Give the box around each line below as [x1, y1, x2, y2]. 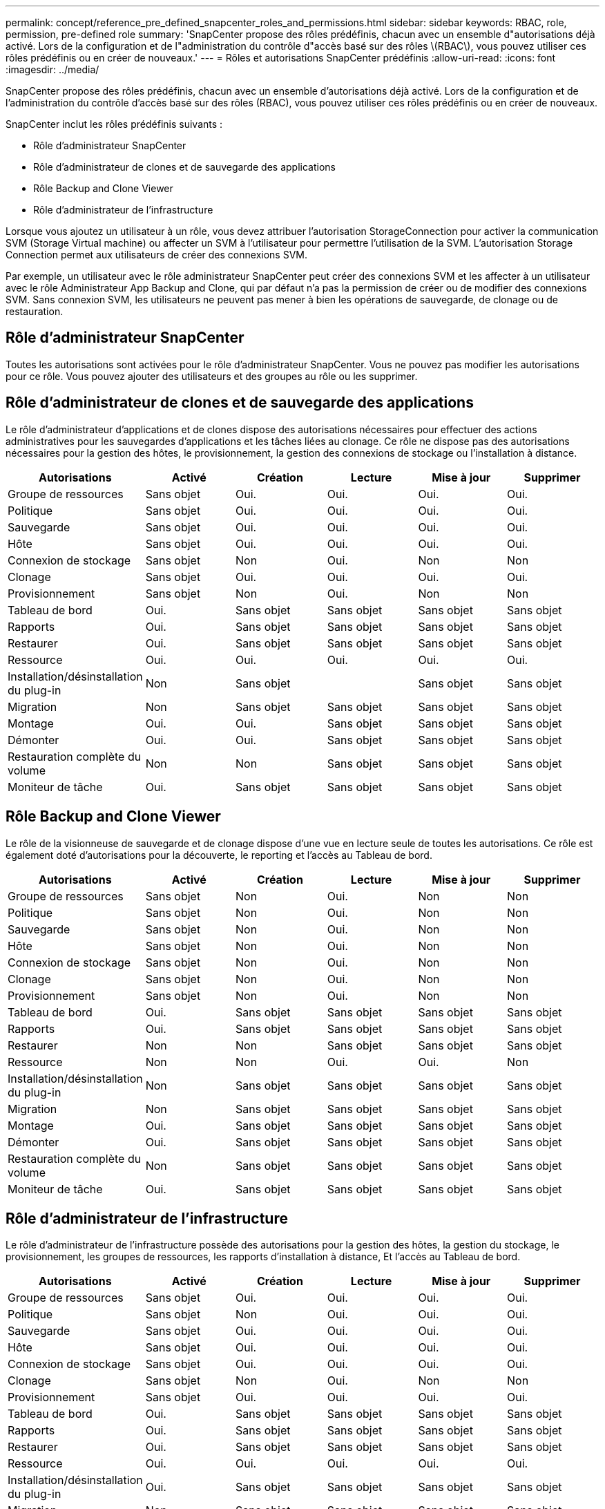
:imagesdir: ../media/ [6, 64, 99, 75]
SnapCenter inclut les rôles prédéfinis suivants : [6, 118, 223, 130]
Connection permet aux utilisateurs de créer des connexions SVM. [6, 249, 307, 260]
